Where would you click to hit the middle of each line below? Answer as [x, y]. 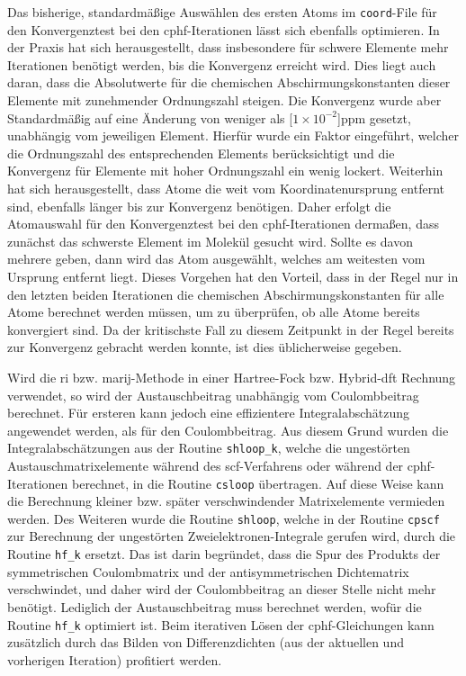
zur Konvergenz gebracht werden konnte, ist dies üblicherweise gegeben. [205, 347]
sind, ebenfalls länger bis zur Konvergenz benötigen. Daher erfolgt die [199, 206]
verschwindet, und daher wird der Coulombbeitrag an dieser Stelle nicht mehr [222, 589]
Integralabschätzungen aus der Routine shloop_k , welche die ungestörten [209, 448]
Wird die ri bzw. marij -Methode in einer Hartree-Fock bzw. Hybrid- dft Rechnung [232, 377]
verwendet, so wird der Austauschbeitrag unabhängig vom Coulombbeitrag [213, 395]
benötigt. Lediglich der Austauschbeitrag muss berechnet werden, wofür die [215, 606]
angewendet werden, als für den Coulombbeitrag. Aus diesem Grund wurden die [228, 430]
